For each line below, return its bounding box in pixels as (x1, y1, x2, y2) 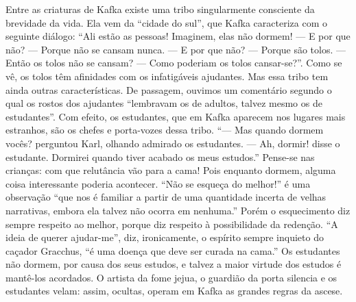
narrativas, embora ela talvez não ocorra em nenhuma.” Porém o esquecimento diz (5, 203, 351, 217)
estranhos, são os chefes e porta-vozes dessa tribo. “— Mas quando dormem (5, 123, 324, 137)
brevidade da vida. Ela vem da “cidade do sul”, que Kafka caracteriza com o (5, 15, 327, 29)
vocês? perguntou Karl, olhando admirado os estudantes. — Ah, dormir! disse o (5, 136, 340, 150)
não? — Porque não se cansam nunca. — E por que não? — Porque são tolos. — (5, 42, 346, 56)
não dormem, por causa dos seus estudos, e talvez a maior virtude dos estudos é (5, 257, 342, 271)
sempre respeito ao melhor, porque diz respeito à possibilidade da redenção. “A (5, 216, 338, 231)
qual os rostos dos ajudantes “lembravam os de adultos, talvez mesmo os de (5, 96, 322, 110)
